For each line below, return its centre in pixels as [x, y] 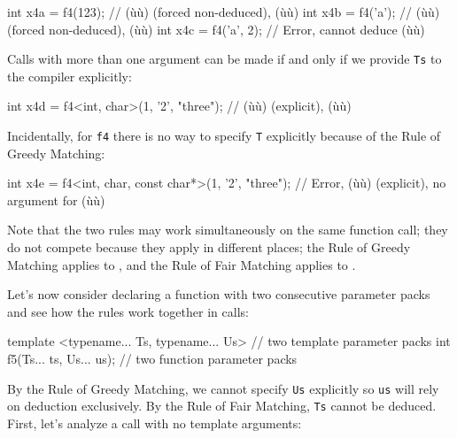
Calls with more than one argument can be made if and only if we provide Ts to [225, 59]
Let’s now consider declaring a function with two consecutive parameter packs [219, 294]
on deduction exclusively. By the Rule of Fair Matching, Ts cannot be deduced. [222, 406]
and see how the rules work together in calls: [128, 311]
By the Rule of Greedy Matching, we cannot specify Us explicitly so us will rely [223, 388]
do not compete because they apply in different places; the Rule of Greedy [209, 247]
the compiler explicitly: [70, 76]
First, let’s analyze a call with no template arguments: [155, 423]
